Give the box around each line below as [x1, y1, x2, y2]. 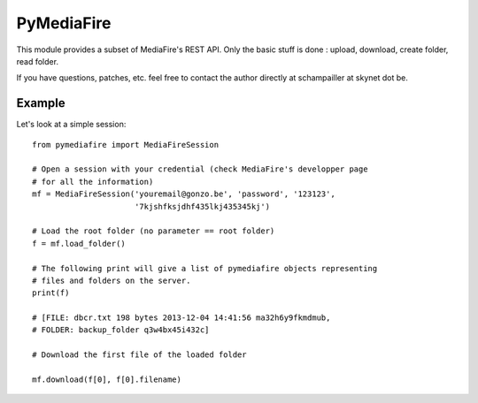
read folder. [16, 56, 59, 66]
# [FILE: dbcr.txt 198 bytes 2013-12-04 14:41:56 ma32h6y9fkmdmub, [32, 313, 331, 323]
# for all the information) [32, 177, 154, 186]
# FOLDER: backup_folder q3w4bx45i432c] [32, 325, 210, 335]
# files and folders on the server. [32, 275, 191, 285]
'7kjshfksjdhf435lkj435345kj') [134, 201, 270, 211]
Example [16, 95, 66, 110]
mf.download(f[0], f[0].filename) [32, 375, 181, 384]
